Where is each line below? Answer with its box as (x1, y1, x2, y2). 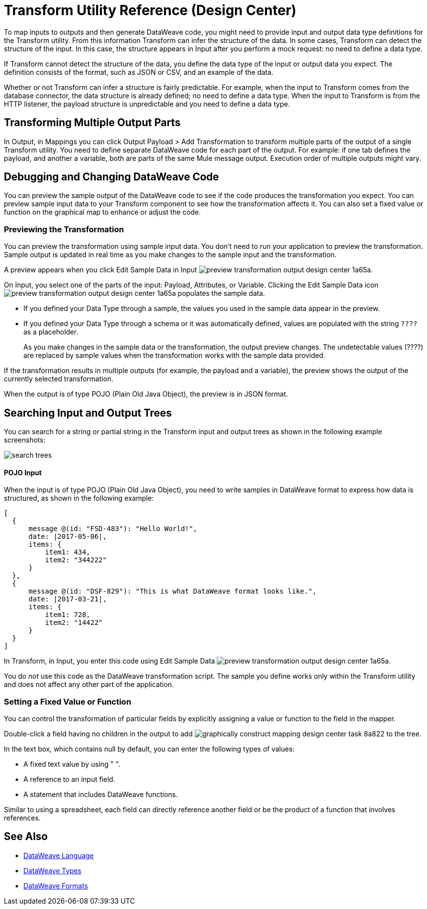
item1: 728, (45, 611, 91, 619)
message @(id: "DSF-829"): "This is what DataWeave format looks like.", (28, 587, 317, 596)
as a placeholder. (23, 328, 79, 336)
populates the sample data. (178, 289, 265, 298)
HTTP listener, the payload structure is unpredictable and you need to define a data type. (4, 99, 290, 108)
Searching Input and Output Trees (4, 406, 172, 419)
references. (4, 814, 41, 822)
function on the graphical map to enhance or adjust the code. (4, 208, 201, 217)
